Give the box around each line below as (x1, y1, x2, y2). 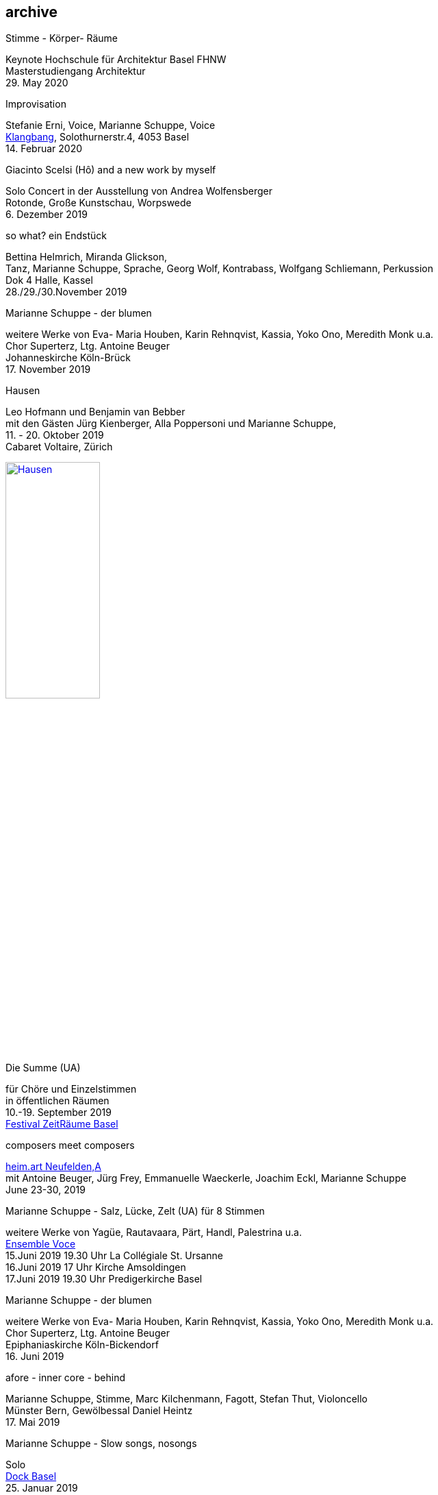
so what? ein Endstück (5, 230, 107, 242)
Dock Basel (5, 1470, 57, 1483)
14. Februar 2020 (5, 143, 83, 155)
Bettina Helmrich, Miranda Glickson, (5, 251, 168, 263)
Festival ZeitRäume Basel (5, 1118, 118, 1130)
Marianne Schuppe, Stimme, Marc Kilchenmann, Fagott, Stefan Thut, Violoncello (5, 1393, 368, 1405)
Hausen (5, 385, 40, 397)
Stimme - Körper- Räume (5, 32, 118, 45)
